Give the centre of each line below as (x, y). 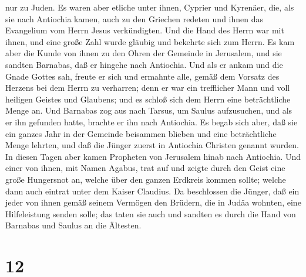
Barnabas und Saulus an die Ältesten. (73, 225)
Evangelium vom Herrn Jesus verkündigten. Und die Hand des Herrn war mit (145, 30)
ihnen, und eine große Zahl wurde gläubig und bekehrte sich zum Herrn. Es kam (150, 41)
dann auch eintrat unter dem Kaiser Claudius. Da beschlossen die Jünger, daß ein (152, 191)
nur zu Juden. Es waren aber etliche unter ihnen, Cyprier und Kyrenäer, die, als (150, 7)
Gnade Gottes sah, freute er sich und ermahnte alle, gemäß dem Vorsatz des (142, 76)
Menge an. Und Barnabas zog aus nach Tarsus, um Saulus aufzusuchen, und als (149, 110)
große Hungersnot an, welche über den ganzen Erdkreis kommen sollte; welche (146, 179)
